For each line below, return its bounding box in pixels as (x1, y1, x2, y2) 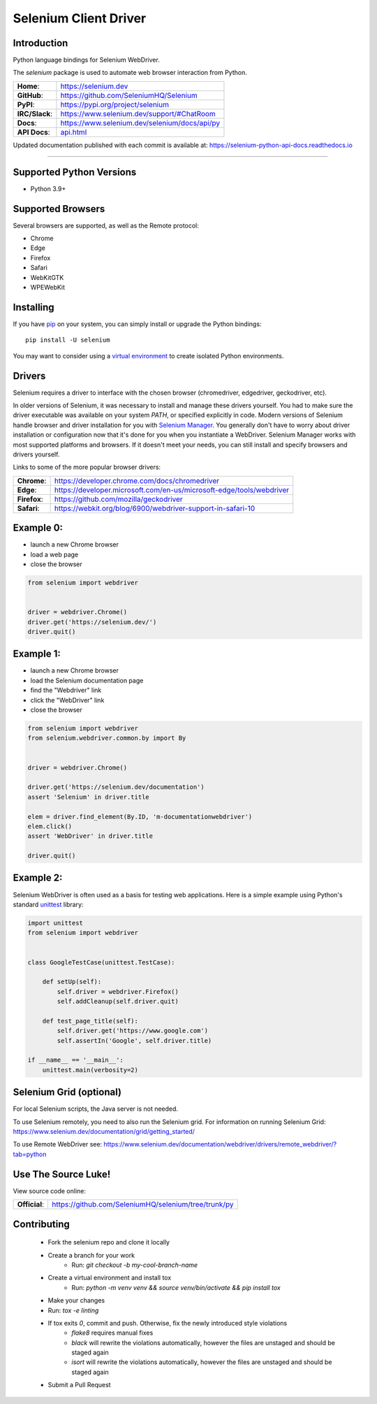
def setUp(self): (42, 978, 102, 986)
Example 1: (13, 648, 61, 660)
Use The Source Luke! (13, 1168, 111, 1180)
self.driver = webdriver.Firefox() (57, 988, 179, 995)
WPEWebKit (30, 283, 66, 291)
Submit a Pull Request (47, 1381, 111, 1389)
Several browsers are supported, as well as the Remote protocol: (13, 221, 199, 230)
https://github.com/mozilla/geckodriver (54, 494, 183, 504)
